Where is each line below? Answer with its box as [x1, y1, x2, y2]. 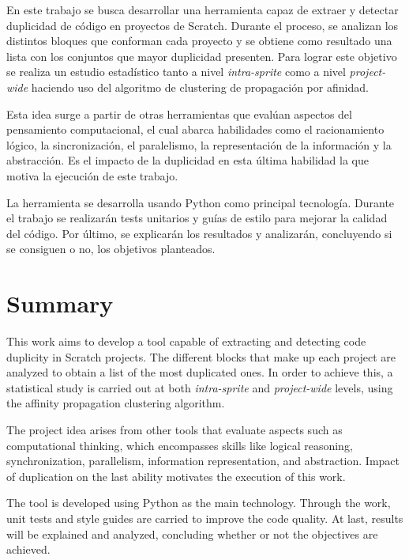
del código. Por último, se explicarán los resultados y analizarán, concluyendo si [6, 225, 392, 241]
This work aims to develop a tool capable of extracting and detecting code [6, 333, 366, 350]
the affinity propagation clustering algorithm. [6, 395, 225, 411]
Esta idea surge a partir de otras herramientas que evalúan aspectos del [6, 105, 352, 122]
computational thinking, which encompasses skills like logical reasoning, [6, 437, 353, 453]
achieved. [6, 541, 51, 558]
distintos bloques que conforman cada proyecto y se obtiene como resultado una [6, 32, 392, 49]
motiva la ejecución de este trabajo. [6, 167, 178, 184]
